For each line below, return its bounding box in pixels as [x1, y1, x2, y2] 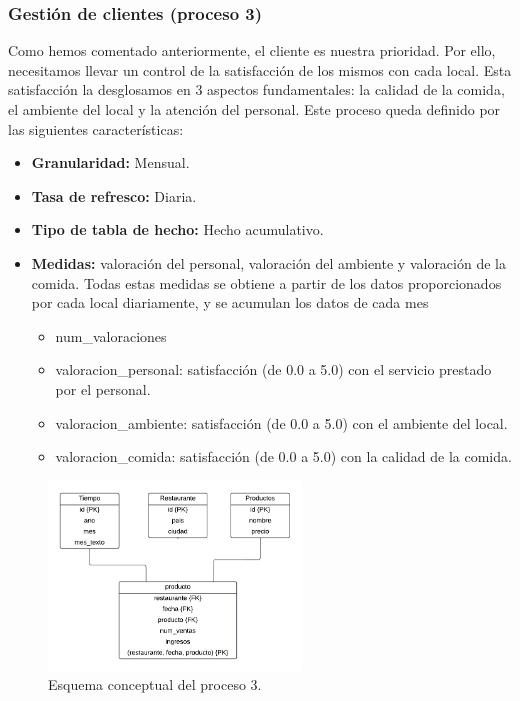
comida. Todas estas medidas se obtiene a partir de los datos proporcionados [31, 272, 502, 293]
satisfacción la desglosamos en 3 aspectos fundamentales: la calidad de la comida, [8, 79, 505, 100]
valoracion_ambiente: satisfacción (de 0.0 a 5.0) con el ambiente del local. [55, 412, 508, 433]
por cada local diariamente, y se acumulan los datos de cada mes [31, 292, 429, 313]
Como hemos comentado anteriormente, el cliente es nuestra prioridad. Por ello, [8, 40, 496, 61]
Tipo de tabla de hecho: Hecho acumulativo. [31, 219, 324, 240]
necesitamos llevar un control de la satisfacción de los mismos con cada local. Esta [8, 59, 512, 80]
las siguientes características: [8, 118, 184, 139]
